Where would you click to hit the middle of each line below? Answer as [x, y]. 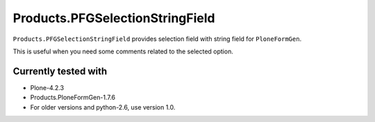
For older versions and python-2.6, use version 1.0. [103, 107]
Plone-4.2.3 [47, 87]
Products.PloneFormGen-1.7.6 [73, 98]
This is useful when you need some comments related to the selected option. [123, 51]
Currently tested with [60, 71]
